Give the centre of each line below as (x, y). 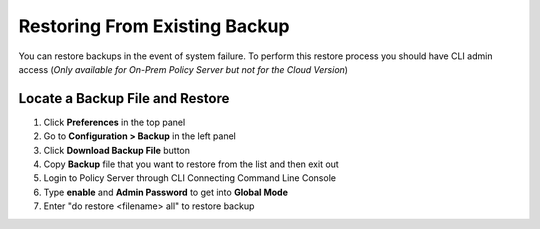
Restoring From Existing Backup (154, 26)
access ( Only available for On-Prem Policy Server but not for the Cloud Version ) (183, 69)
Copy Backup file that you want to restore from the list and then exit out (191, 164)
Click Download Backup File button (116, 150)
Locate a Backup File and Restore (124, 98)
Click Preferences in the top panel (114, 122)
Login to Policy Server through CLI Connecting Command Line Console (190, 178)
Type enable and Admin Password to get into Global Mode (166, 192)
